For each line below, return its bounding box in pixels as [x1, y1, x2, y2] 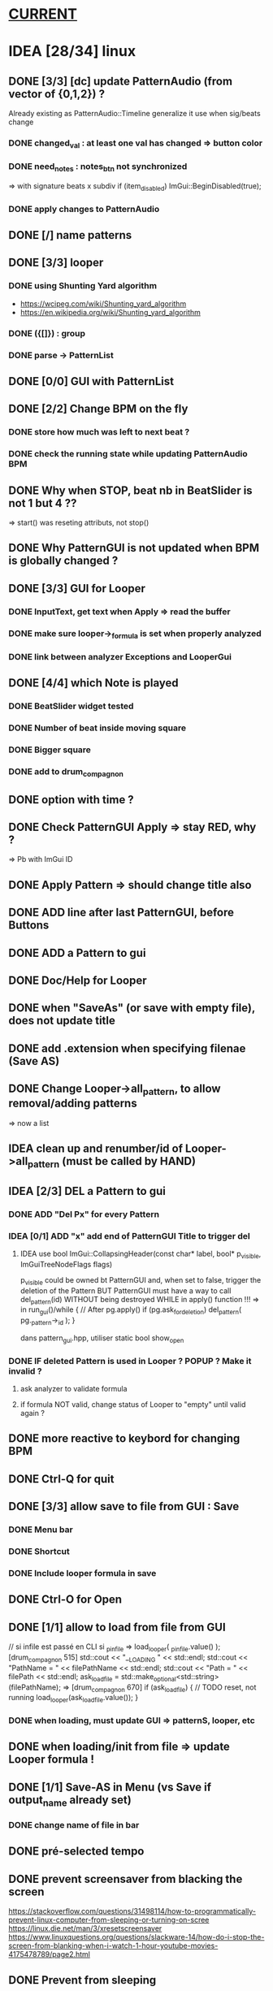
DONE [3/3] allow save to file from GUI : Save [8, 1500, 240, 1513]
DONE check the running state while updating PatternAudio [8, 448, 248, 460]
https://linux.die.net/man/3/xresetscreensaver [8, 1924, 162, 1933]
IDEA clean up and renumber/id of [8, 1142, 184, 1156]
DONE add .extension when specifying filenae [8, 1041, 246, 1055]
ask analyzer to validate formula [19, 1383, 128, 1393]
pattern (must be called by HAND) [27, 1154, 197, 1171]
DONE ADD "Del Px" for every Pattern [8, 1208, 160, 1219]
